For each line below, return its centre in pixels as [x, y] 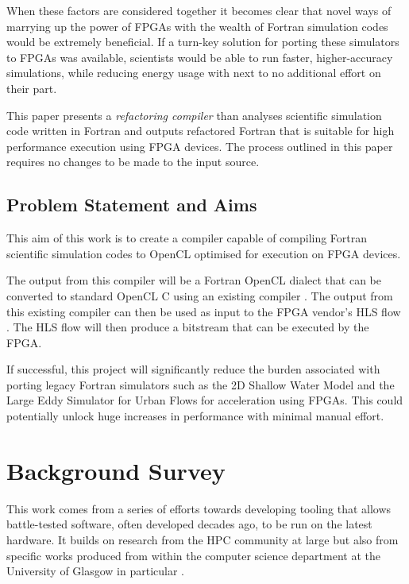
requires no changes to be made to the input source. [133, 162]
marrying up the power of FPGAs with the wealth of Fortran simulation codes [197, 26]
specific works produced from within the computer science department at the [193, 555]
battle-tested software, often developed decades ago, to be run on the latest [189, 524]
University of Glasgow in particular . [96, 571]
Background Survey [116, 470]
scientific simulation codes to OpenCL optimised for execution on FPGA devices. [204, 253]
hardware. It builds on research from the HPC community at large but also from [203, 539]
